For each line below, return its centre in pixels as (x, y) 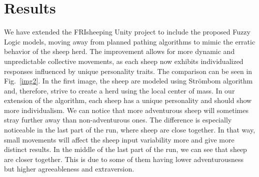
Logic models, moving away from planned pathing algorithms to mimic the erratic (130, 41)
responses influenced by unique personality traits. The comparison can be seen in (128, 71)
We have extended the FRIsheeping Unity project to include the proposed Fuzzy (127, 32)
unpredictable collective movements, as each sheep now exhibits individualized (124, 61)
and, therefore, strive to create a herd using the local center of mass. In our (119, 90)
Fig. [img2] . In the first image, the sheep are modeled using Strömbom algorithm (128, 81)
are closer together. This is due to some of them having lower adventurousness (124, 159)
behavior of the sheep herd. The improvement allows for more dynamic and (119, 51)
